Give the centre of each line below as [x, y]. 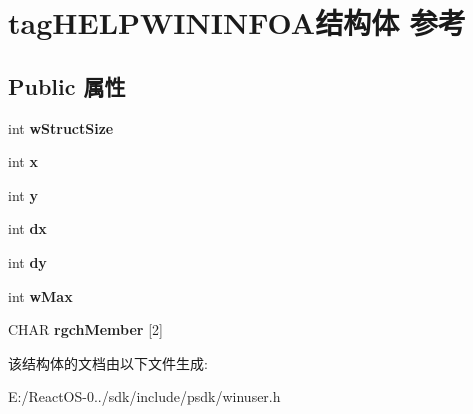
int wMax [40, 295]
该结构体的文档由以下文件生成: [108, 362]
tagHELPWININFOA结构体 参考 [237, 22]
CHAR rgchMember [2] [85, 329]
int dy [27, 261]
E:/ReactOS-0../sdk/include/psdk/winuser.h [144, 396]
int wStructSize [61, 127]
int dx [27, 228]
